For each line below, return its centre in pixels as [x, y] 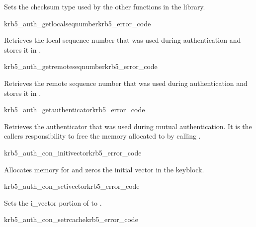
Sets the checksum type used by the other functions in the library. [105, 6]
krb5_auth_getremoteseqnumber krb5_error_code [81, 66]
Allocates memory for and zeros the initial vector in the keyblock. [104, 169]
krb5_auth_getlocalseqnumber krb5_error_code [78, 23]
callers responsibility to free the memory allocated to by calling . [102, 136]
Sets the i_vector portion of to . [53, 202]
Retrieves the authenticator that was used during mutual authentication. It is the [128, 126]
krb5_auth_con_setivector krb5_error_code [72, 186]
